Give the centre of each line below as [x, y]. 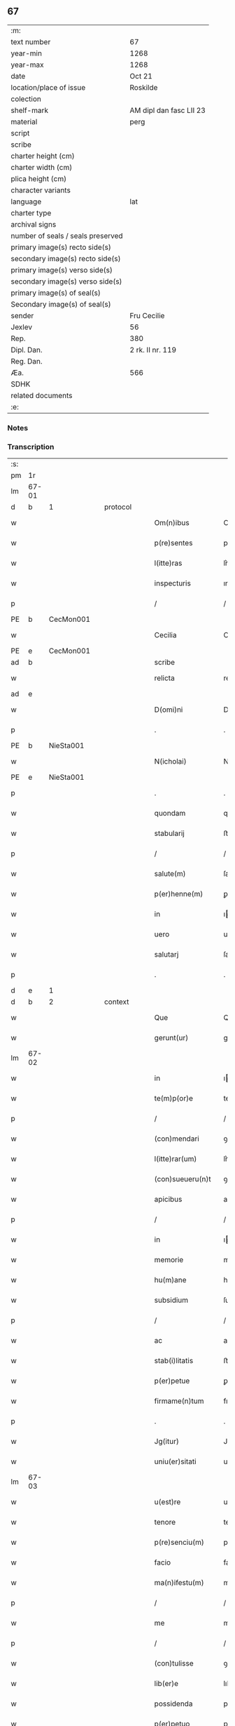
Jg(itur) [167, 1442]
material [24, 121]
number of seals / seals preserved [67, 236]
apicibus [168, 1200]
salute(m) [170, 874]
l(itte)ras [168, 563]
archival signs [34, 224]
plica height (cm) [39, 178]
